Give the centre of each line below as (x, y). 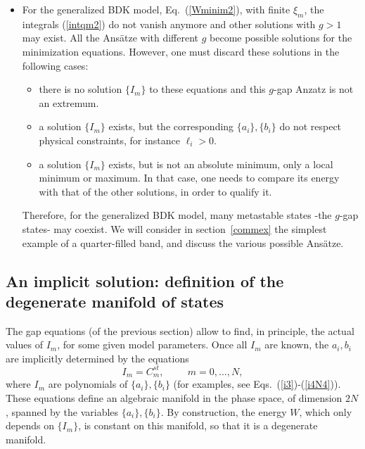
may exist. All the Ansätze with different (110, 38)
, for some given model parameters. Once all (152, 344)
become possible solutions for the (281, 38)
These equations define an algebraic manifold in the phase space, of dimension (174, 398)
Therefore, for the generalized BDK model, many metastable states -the (177, 215)
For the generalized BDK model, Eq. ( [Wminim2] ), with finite (156, 9)
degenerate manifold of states (115, 301)
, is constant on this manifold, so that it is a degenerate (198, 425)
